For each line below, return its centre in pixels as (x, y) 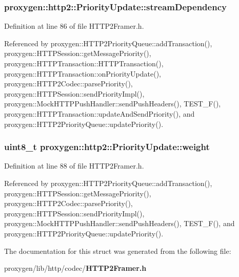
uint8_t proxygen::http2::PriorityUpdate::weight (107, 147)
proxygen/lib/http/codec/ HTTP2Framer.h (75, 268)
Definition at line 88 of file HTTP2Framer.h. (74, 166)
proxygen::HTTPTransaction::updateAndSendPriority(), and (99, 113)
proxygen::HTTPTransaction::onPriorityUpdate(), (83, 73)
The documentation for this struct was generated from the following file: (118, 251)
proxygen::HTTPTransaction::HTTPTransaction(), (84, 63)
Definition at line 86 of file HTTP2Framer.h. (74, 26)
